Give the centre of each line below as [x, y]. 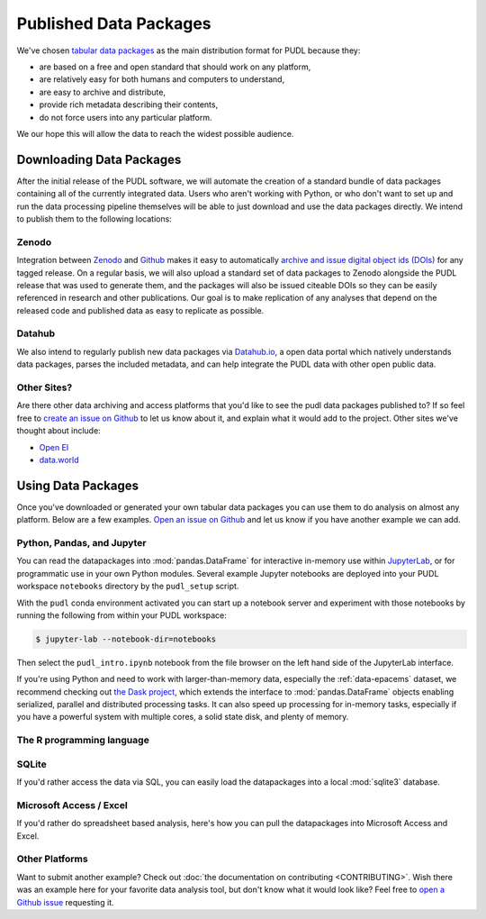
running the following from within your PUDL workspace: [121, 615]
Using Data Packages [78, 485]
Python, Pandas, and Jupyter [81, 542]
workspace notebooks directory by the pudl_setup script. [128, 587]
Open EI [54, 447]
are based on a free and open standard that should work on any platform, [175, 67]
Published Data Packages [114, 23]
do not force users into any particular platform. [126, 117]
